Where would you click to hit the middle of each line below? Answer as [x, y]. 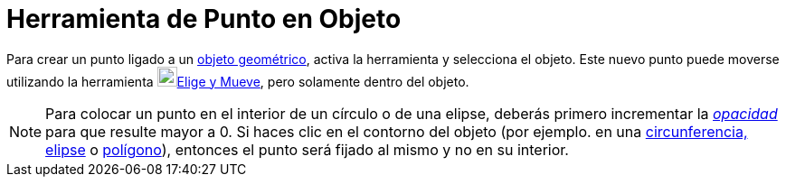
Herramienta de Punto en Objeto [204, 19]
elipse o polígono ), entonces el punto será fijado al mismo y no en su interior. [307, 149]
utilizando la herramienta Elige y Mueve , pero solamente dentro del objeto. [238, 81]
